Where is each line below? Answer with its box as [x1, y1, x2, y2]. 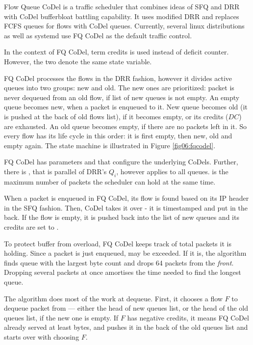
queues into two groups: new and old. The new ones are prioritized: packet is [4, 82, 234, 93]
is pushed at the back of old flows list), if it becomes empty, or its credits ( [4, 111, 228, 121]
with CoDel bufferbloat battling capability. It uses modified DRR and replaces [4, 11, 239, 21]
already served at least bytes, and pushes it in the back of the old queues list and [4, 322, 248, 332]
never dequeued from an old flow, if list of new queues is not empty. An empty [4, 92, 240, 102]
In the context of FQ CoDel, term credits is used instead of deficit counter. [4, 47, 229, 57]
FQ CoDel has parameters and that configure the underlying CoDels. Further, [4, 157, 238, 167]
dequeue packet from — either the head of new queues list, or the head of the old [4, 303, 249, 313]
